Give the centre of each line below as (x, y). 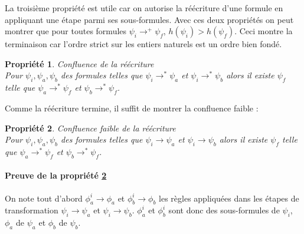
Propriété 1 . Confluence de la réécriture (79, 63)
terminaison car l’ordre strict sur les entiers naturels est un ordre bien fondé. (143, 44)
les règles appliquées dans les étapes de (229, 198)
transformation (32, 210)
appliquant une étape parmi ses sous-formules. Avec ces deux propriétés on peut (149, 19)
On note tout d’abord (44, 198)
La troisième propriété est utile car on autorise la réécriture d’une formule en (144, 8)
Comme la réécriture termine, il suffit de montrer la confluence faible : (132, 108)
